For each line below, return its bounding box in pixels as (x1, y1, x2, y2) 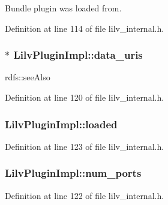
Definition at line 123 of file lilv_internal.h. (5, 140, 164, 152)
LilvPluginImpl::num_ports (5, 165, 142, 180)
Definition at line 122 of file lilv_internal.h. (5, 189, 164, 201)
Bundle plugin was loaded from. (5, 2, 122, 14)
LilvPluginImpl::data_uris (13, 47, 143, 62)
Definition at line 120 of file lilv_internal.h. (5, 91, 164, 103)
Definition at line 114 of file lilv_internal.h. (5, 22, 164, 34)
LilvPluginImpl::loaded (5, 116, 118, 131)
